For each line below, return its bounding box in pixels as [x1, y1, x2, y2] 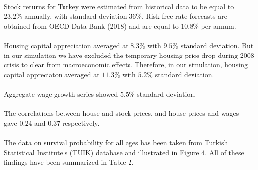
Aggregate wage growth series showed [4, 88, 118, 99]
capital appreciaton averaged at [4, 69, 100, 79]
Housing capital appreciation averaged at [4, 40, 129, 50]
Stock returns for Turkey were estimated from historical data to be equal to [4, 1, 234, 11]
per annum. [201, 20, 236, 31]
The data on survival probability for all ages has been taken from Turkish [4, 137, 228, 147]
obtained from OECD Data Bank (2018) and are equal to [4, 20, 179, 31]
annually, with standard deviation [24, 11, 127, 21]
